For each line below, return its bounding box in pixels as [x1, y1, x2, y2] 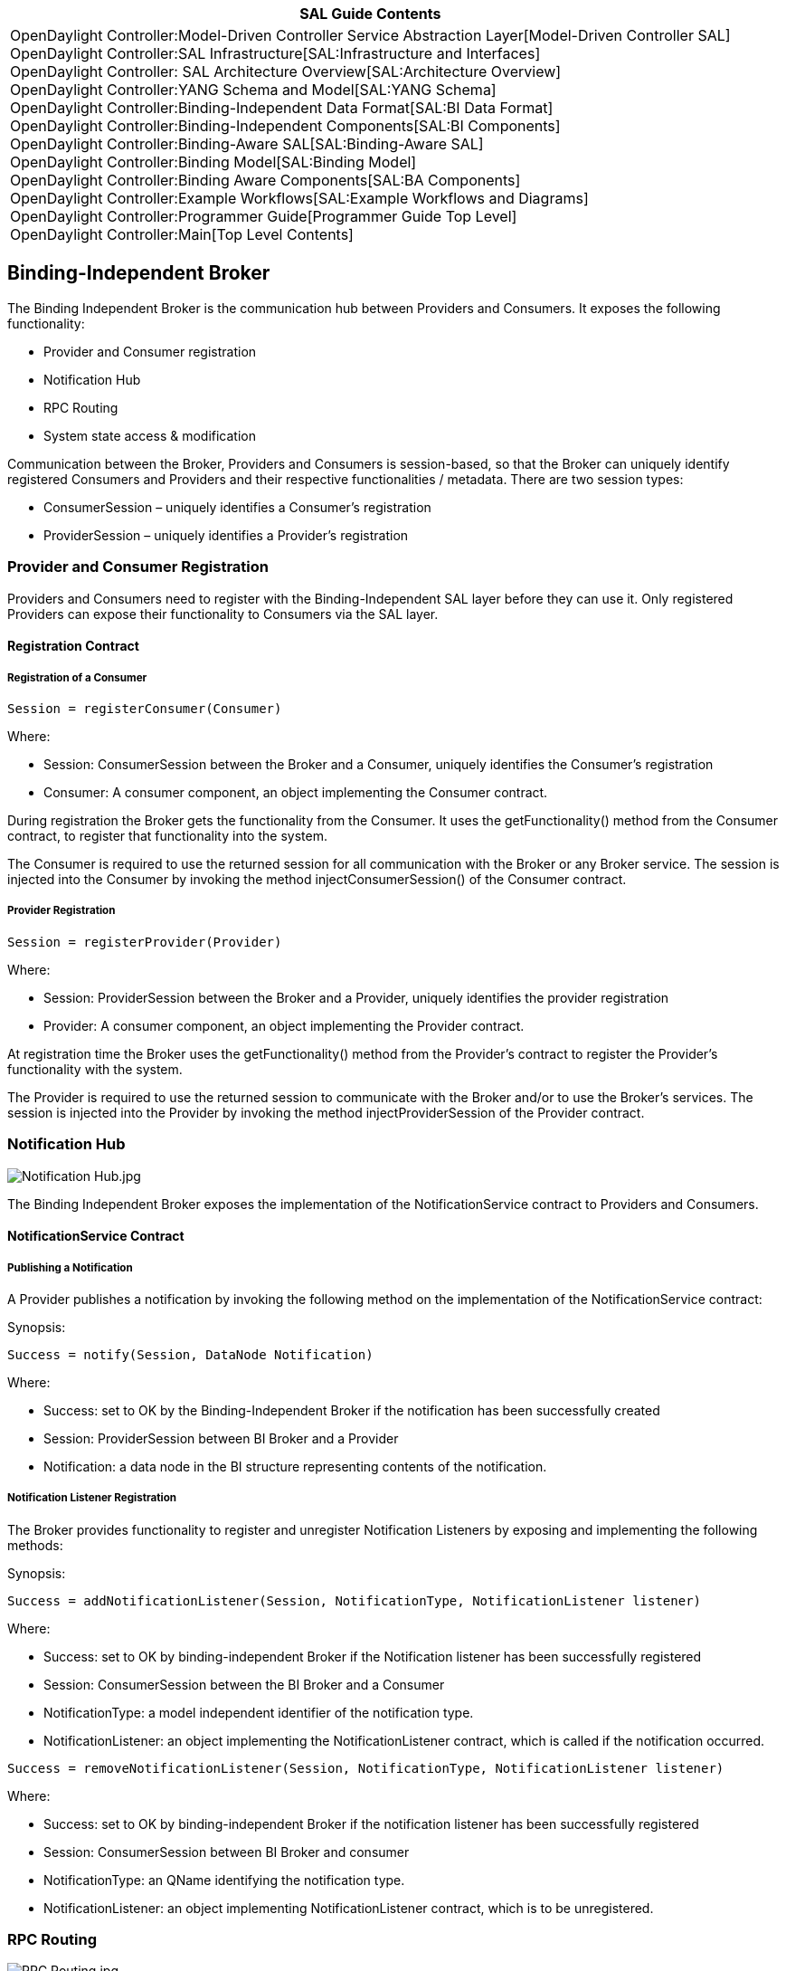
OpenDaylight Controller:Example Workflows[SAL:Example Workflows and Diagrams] [10, 189, 589, 207]
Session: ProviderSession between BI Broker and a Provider [43, 1430, 399, 1446]
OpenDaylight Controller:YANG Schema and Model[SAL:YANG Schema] [10, 81, 497, 99]
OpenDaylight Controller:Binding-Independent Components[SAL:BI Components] [10, 117, 561, 135]
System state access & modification [43, 427, 257, 443]
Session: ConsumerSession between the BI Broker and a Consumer [43, 1676, 445, 1692]
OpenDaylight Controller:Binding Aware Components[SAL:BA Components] [10, 171, 521, 189]
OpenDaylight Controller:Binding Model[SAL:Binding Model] [10, 153, 417, 171]
